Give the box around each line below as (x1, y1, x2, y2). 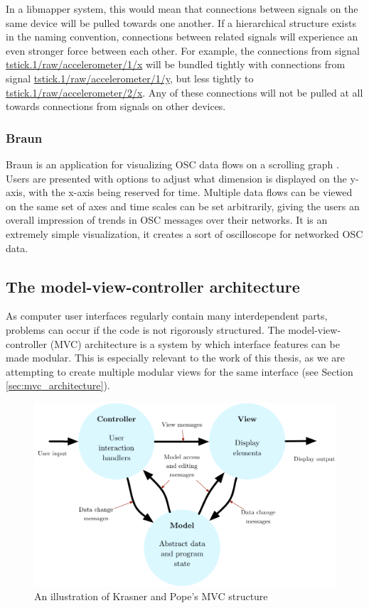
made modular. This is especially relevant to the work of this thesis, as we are (6, 350, 346, 365)
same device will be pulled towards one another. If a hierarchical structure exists (6, 15, 356, 30)
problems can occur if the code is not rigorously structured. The (6, 322, 285, 337)
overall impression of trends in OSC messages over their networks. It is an (6, 212, 328, 227)
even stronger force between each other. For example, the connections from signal (6, 43, 360, 58)
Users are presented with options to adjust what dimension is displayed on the (6, 170, 347, 185)
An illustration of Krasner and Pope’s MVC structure (34, 589, 268, 604)
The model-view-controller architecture (6, 275, 300, 297)
